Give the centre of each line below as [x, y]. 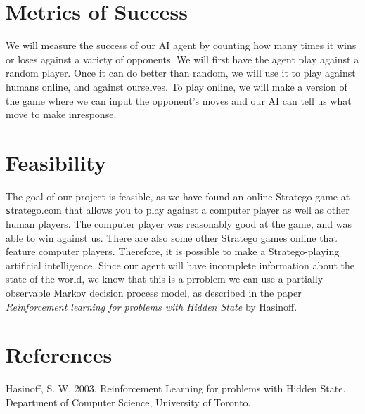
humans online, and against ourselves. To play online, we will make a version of [177, 86]
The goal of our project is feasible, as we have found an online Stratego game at [178, 196]
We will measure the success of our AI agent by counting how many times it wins [181, 45]
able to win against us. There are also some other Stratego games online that [172, 237]
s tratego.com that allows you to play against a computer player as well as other [178, 210]
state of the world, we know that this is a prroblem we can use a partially [165, 279]
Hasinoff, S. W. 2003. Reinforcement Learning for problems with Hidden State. [176, 388]
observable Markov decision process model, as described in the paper [154, 293]
